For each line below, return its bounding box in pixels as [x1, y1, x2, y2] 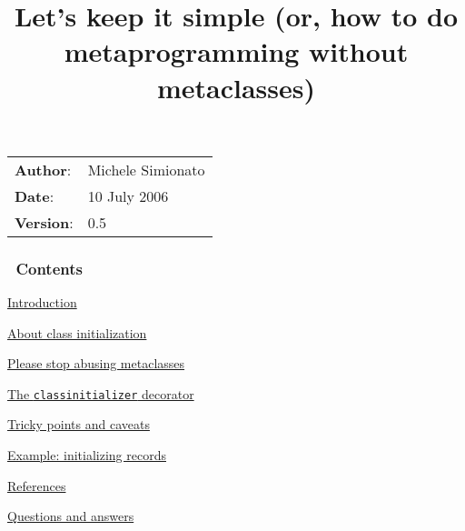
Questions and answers [7, 506, 134, 526]
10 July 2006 [87, 185, 169, 206]
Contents [15, 256, 83, 279]
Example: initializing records [7, 446, 166, 464]
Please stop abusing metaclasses [7, 354, 185, 373]
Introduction [7, 292, 77, 311]
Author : [15, 158, 72, 180]
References [7, 476, 66, 495]
